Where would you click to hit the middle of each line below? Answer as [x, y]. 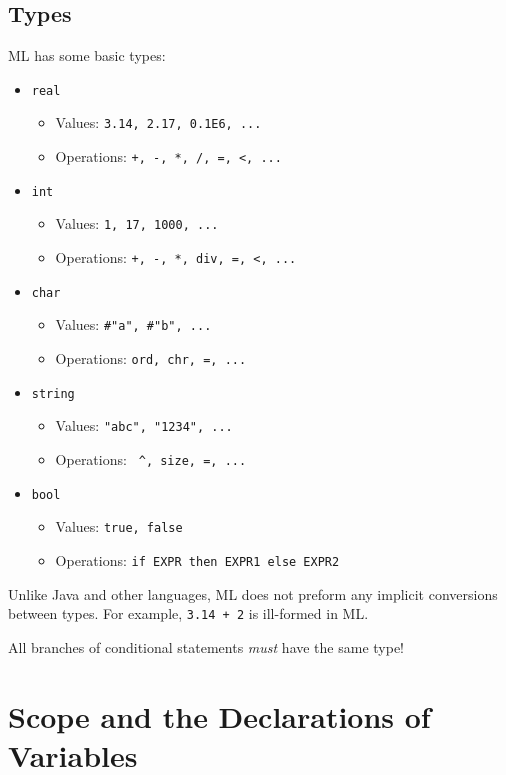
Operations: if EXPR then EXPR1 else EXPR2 [197, 559]
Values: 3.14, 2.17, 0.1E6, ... [158, 122]
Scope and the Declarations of [219, 715]
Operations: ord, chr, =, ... [151, 358]
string [53, 393]
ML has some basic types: [87, 55]
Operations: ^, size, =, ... [151, 459]
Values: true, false [119, 526]
